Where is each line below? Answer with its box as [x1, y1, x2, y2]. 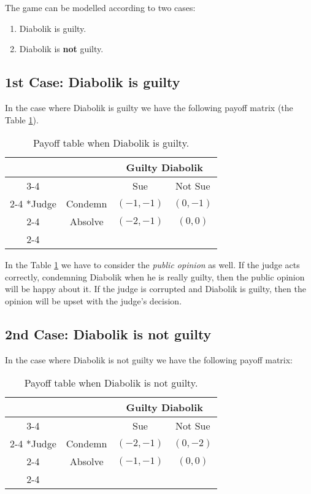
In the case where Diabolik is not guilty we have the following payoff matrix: [5, 353, 293, 366]
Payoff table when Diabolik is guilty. [33, 136, 190, 150]
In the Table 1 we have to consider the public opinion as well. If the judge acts [5, 258, 300, 271]
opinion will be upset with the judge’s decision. [5, 294, 182, 307]
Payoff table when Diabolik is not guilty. [24, 376, 198, 390]
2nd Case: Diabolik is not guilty [5, 324, 212, 343]
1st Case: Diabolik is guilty [5, 72, 180, 91]
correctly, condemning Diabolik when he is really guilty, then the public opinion [5, 270, 305, 283]
